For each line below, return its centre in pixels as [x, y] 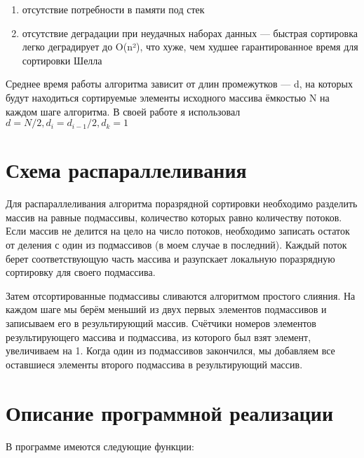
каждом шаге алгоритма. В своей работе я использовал [123, 111]
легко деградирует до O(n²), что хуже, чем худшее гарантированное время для [190, 47]
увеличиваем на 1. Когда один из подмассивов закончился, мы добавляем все [170, 351]
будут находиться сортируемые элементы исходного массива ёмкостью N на [168, 97]
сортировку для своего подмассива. [81, 272]
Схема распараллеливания [126, 170]
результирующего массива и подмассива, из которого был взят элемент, [159, 336]
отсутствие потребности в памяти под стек [113, 9]
